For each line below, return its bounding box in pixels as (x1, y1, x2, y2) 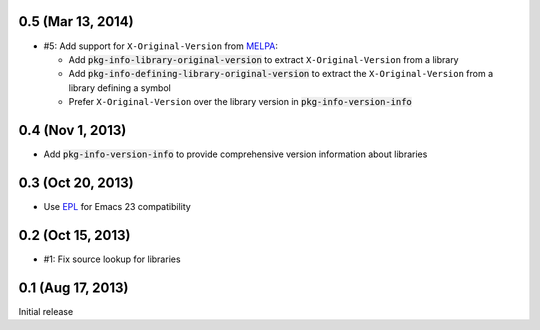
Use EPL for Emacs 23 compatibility (43, 200, 192, 212)
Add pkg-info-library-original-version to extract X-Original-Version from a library (68, 53, 459, 65)
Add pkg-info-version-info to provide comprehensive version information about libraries (43, 148, 428, 160)
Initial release (18, 305, 74, 317)
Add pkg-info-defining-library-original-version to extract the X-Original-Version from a (68, 68, 494, 80)
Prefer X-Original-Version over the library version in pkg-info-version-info (68, 96, 412, 108)
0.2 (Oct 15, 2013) (18, 226, 131, 244)
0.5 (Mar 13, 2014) (18, 13, 134, 30)
